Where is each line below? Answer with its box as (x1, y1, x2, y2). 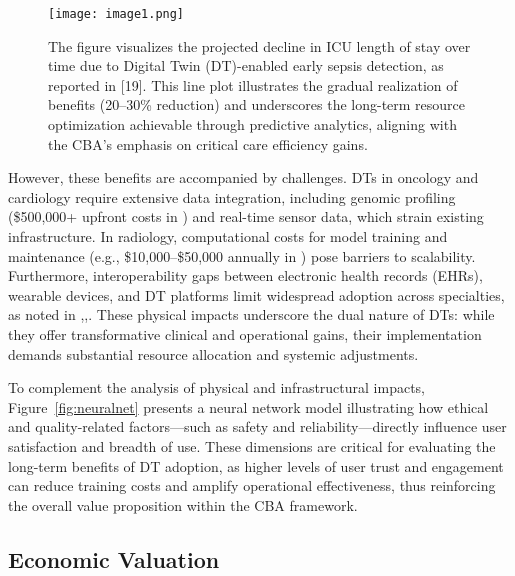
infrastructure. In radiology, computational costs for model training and (8, 226, 448, 246)
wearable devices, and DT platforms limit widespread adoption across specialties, (8, 284, 505, 305)
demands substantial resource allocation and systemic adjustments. (8, 343, 419, 364)
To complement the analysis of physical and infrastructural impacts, (8, 377, 426, 398)
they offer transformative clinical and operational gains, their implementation (8, 323, 482, 344)
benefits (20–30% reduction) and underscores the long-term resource (48, 94, 466, 115)
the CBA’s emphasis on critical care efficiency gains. (48, 133, 368, 154)
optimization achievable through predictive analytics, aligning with (48, 114, 457, 135)
